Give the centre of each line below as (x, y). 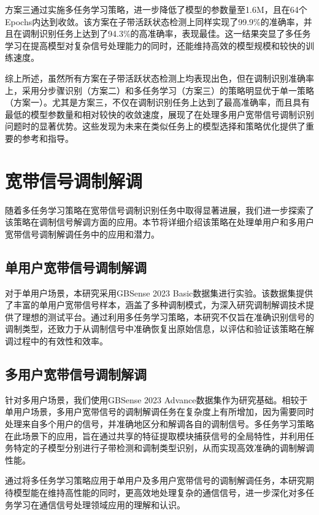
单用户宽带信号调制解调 (76, 267)
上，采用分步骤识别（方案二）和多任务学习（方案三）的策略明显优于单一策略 (159, 90)
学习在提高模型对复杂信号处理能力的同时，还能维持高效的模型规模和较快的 (155, 45)
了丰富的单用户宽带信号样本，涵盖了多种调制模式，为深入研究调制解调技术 (155, 305)
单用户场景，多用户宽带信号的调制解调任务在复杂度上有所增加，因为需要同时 (159, 412)
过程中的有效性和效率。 (60, 341)
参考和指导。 (48, 138)
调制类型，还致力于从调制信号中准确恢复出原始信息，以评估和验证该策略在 (155, 329)
